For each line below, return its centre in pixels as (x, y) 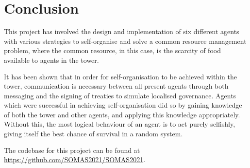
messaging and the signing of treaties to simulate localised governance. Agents (120, 95)
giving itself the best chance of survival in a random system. (93, 134)
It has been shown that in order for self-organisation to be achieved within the (120, 76)
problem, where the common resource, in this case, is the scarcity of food (112, 50)
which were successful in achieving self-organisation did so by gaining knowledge (123, 105)
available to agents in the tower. (51, 60)
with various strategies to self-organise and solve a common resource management (125, 41)
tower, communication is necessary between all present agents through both (116, 86)
